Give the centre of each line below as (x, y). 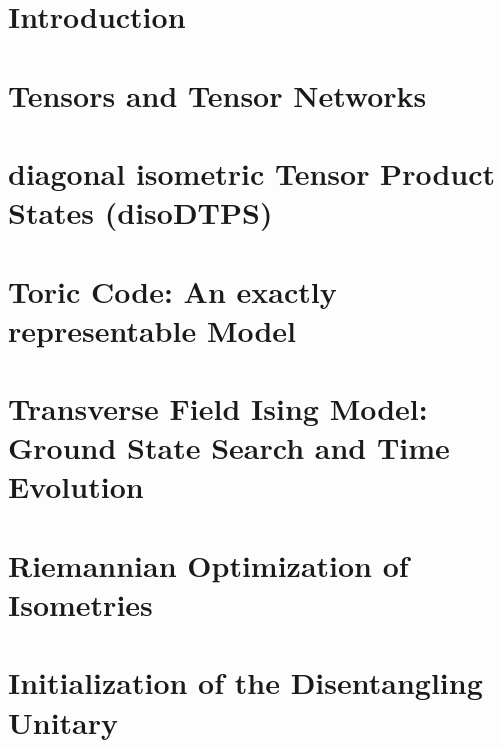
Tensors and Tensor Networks (217, 94)
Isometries (80, 604)
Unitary (63, 721)
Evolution (76, 486)
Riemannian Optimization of (208, 564)
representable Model (152, 329)
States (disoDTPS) (140, 212)
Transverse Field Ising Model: (218, 408)
